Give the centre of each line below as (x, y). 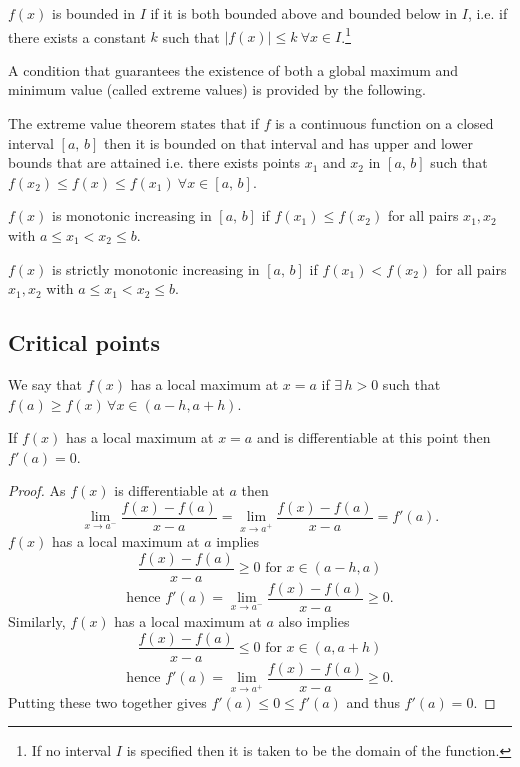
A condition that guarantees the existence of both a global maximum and (233, 69)
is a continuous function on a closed (384, 123)
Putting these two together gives (107, 701)
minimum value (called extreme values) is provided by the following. (217, 89)
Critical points (84, 342)
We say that (45, 383)
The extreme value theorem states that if (134, 123)
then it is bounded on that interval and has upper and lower (288, 142)
